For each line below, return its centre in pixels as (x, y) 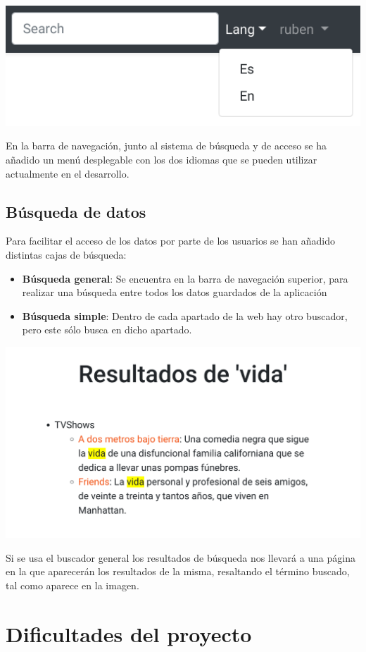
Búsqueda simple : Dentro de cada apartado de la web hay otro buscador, (185, 315)
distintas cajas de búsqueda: (66, 255)
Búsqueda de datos (76, 211)
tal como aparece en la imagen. (72, 585)
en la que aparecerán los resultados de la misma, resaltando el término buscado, (178, 571)
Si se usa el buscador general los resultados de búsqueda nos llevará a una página (181, 557)
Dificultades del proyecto (129, 633)
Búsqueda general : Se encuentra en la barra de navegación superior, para (185, 278)
